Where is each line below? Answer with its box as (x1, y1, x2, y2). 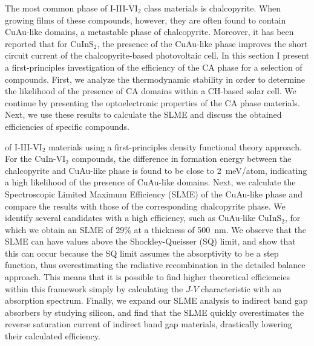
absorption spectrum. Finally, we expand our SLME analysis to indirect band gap (5, 294, 308, 307)
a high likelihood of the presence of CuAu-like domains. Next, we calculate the (5, 176, 296, 188)
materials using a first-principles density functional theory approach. (48, 140, 302, 153)
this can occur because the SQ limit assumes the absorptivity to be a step (5, 246, 279, 259)
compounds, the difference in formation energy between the (71, 152, 292, 165)
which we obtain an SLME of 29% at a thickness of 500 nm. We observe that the (5, 223, 307, 235)
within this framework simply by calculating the (5, 282, 183, 295)
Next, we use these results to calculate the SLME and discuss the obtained (5, 108, 282, 121)
